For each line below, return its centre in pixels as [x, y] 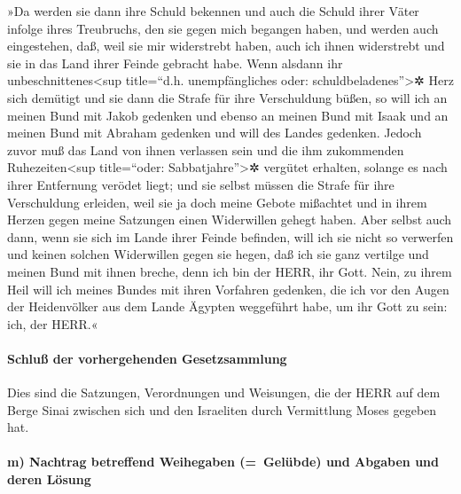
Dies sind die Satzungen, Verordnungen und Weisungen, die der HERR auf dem [224, 392]
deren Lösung [49, 479]
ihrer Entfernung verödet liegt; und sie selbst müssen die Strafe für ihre [201, 184]
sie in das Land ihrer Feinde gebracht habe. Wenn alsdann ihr [175, 63]
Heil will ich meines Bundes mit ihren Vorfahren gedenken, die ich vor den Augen [228, 289]
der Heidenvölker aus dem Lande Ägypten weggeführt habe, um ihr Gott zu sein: [227, 306]
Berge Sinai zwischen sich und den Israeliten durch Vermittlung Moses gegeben [222, 409]
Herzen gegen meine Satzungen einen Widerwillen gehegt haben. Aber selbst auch [230, 220]
